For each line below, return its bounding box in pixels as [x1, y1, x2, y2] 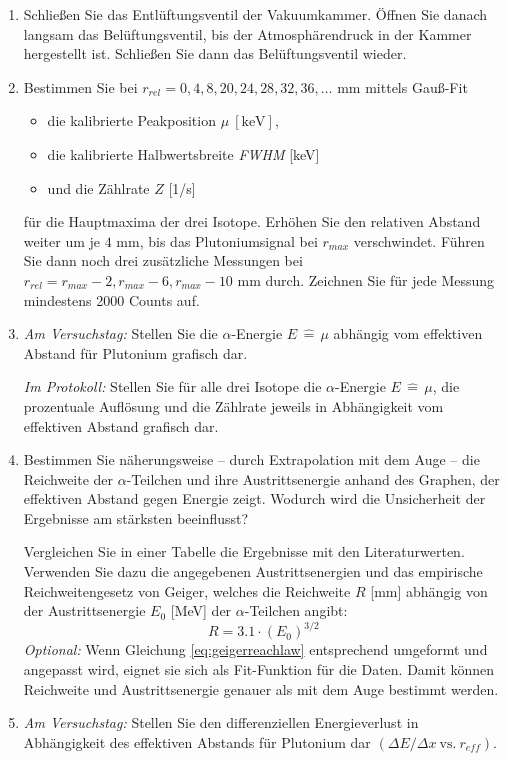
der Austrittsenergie [23, 600, 146, 621]
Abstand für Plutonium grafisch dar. [23, 342, 248, 363]
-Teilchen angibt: [244, 600, 348, 621]
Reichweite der [23, 468, 114, 489]
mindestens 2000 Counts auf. [23, 289, 200, 310]
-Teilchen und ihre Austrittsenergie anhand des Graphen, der [126, 468, 500, 489]
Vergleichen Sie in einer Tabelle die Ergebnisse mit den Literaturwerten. [23, 541, 465, 562]
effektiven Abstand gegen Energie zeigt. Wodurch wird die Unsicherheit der [23, 488, 486, 509]
